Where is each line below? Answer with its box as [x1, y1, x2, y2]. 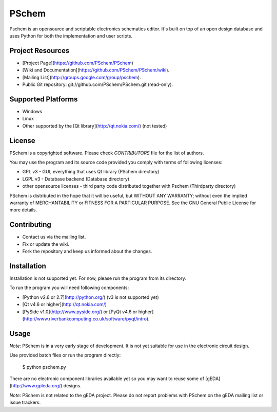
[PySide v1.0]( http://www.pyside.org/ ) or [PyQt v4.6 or [22, 309, 137, 315]
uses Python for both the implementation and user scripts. [9, 32, 133, 39]
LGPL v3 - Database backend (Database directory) [22, 175, 130, 182]
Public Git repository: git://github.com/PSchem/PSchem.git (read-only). [22, 81, 173, 87]
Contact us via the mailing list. [22, 234, 86, 240]
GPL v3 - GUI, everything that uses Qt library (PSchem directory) [22, 169, 160, 175]
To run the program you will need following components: [9, 284, 129, 291]
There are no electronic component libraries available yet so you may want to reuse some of [9, 375, 205, 382]
